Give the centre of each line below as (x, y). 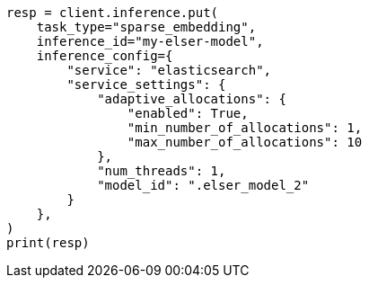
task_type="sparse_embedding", (146, 27)
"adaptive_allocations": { (192, 99)
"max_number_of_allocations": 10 (245, 142)
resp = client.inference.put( (113, 13)
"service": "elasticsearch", (169, 70)
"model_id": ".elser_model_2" (203, 185)
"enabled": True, (188, 113)
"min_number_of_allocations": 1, (245, 128)
